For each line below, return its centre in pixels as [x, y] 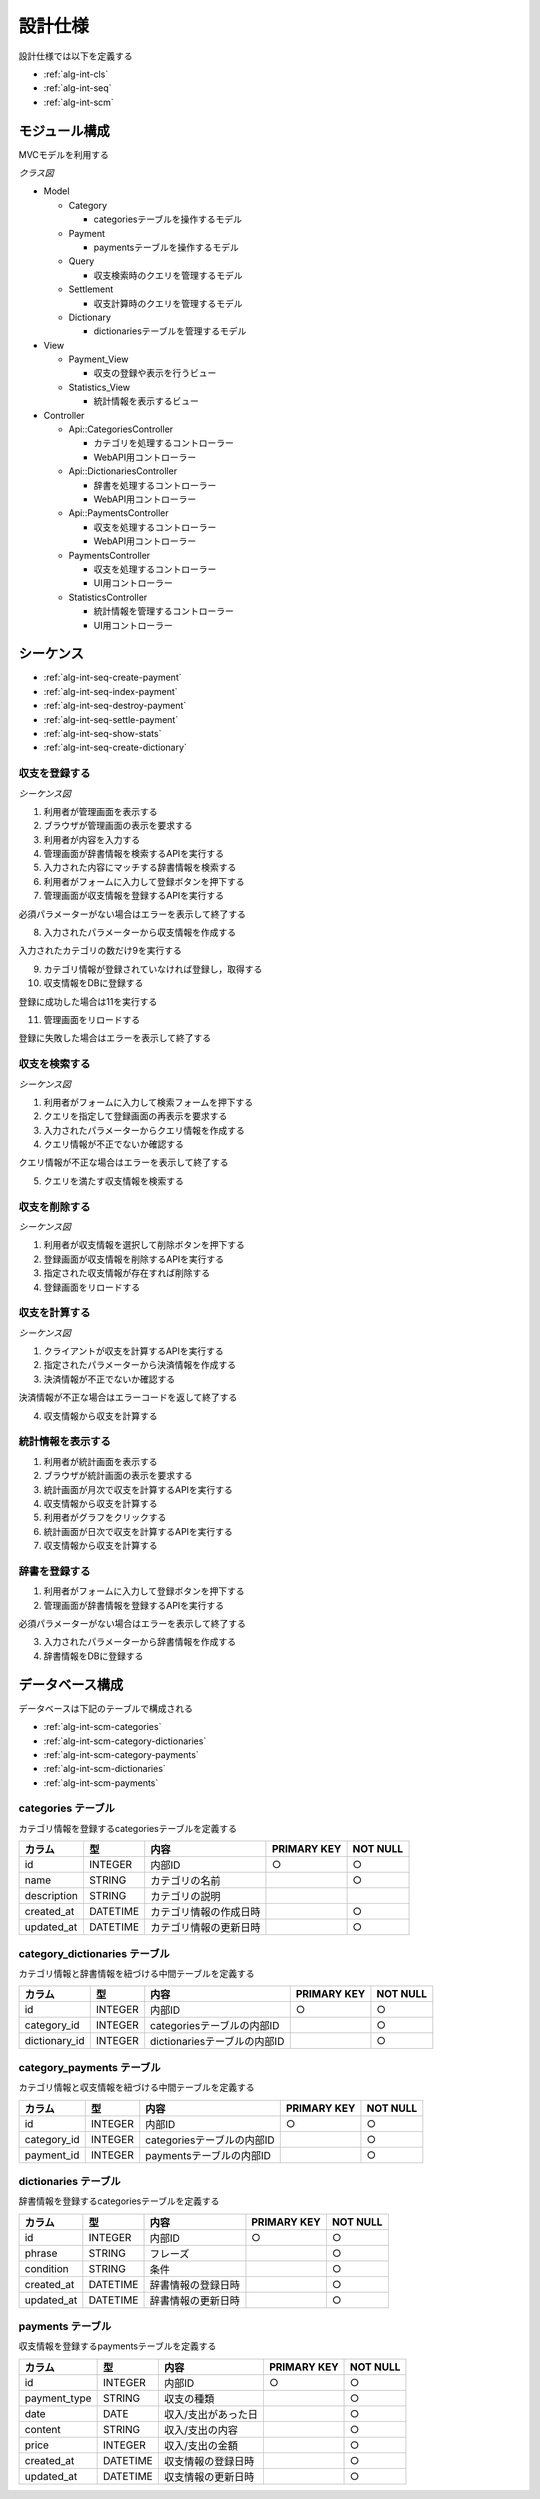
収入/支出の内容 [201, 2430]
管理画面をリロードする [91, 1019]
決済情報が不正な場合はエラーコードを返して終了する [128, 1397]
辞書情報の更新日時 [194, 2300]
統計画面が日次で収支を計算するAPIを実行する [138, 1531]
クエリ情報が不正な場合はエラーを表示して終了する [123, 1162]
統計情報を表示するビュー [146, 401]
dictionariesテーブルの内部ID [217, 2042]
